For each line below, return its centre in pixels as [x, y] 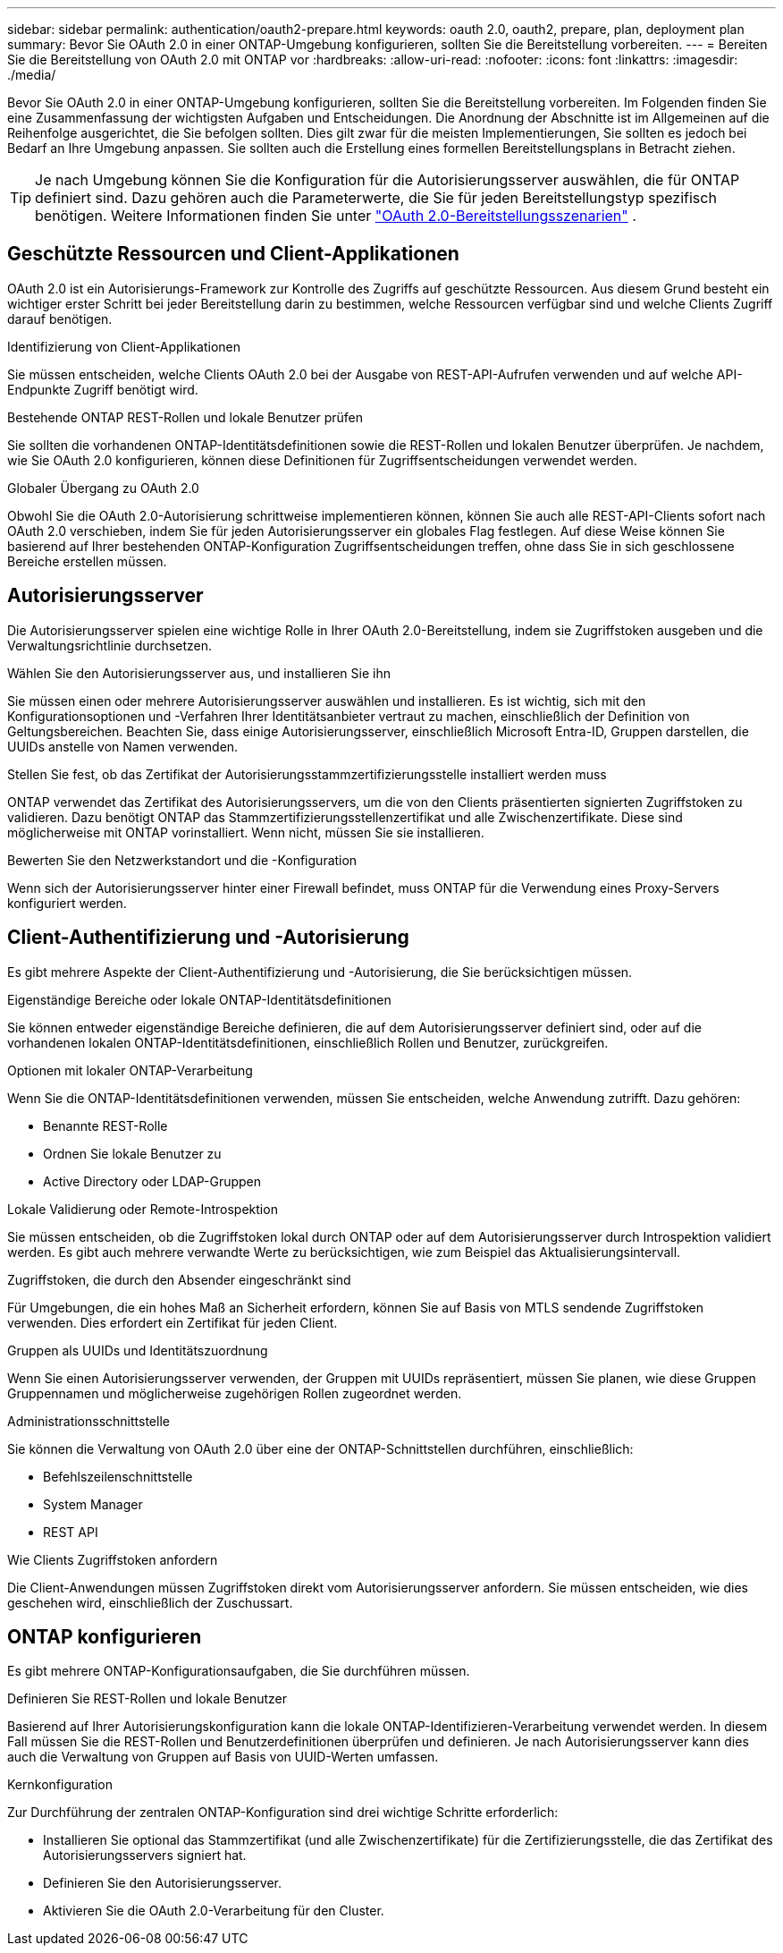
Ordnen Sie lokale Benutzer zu [132, 1153]
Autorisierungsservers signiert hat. [145, 1855]
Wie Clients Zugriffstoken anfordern [113, 1559]
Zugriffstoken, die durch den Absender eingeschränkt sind [179, 1279]
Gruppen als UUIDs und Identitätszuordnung [138, 1350]
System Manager [93, 1504]
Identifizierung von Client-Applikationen [124, 346]
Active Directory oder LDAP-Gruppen [152, 1181]
